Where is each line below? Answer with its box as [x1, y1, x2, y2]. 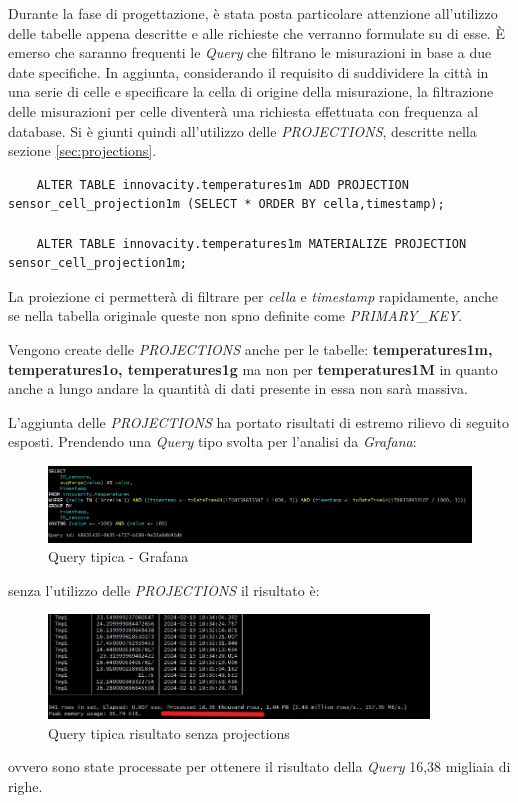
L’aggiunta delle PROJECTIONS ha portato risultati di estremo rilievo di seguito [8, 411, 509, 432]
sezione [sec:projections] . [8, 140, 157, 161]
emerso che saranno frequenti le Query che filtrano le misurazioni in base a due [8, 42, 492, 63]
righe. [8, 775, 43, 796]
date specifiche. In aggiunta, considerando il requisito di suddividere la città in [8, 61, 489, 82]
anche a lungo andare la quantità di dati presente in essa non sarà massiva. [8, 378, 468, 399]
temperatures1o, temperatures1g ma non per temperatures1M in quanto [8, 358, 498, 379]
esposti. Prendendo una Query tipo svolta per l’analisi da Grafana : [8, 431, 417, 452]
